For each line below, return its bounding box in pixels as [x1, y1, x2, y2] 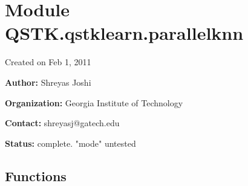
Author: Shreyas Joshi [5, 75, 91, 88]
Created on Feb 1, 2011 [5, 56, 91, 68]
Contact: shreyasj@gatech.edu [5, 117, 120, 129]
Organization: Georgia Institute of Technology [5, 96, 183, 109]
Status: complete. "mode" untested [5, 136, 136, 149]
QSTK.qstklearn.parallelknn [5, 21, 244, 45]
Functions [5, 166, 67, 185]
